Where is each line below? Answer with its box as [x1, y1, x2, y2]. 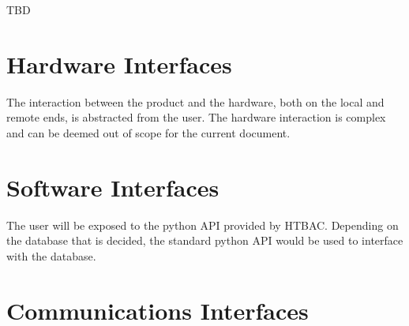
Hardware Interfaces [6, 47, 232, 80]
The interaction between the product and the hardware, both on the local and [6, 93, 385, 110]
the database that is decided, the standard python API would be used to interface [6, 232, 403, 249]
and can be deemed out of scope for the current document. [6, 124, 291, 141]
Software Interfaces [6, 170, 220, 203]
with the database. [6, 247, 96, 264]
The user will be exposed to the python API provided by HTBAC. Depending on [6, 216, 399, 233]
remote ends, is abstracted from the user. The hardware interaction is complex [6, 109, 386, 126]
